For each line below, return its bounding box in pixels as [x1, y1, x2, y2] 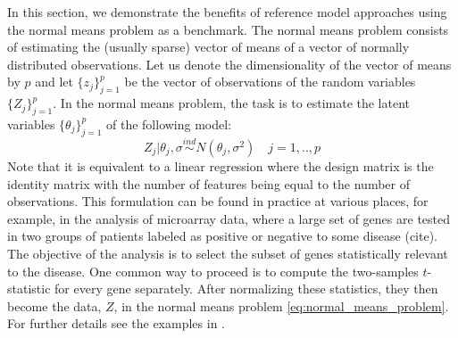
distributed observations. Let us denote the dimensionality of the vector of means [7, 54, 452, 73]
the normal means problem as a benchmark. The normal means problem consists [7, 20, 449, 38]
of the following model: [106, 114, 232, 133]
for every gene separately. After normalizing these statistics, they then [54, 279, 438, 298]
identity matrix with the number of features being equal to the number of [7, 174, 410, 193]
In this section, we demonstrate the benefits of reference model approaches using [7, 3, 447, 21]
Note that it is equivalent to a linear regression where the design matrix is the [7, 156, 434, 175]
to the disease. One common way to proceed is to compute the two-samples [7, 261, 419, 280]
